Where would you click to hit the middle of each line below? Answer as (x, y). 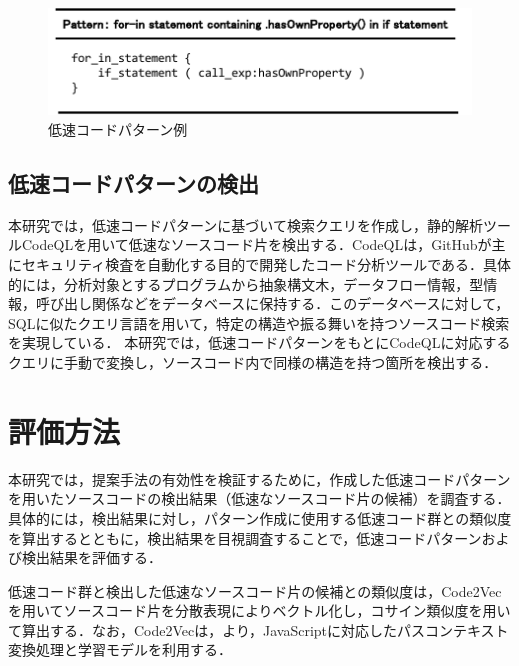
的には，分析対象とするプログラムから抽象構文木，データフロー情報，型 (246, 283)
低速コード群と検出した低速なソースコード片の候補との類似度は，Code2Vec (255, 590)
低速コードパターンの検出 (133, 183)
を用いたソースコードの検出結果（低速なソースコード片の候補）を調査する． (259, 498)
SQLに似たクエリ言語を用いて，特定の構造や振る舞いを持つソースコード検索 (259, 322)
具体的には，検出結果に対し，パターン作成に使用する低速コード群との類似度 (260, 517)
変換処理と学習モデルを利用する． (120, 649)
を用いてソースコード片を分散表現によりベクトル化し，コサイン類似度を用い (259, 610)
